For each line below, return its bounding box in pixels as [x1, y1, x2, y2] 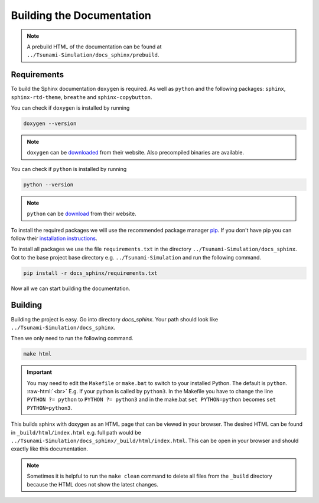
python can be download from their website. [27, 210, 136, 218]
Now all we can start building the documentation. [11, 285, 131, 292]
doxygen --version [23, 120, 77, 127]
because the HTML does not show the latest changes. [27, 481, 159, 488]
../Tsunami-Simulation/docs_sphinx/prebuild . [27, 51, 159, 58]
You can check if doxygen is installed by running [11, 104, 130, 111]
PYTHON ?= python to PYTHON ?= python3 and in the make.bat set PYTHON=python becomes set [27, 396, 276, 403]
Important [27, 369, 53, 376]
